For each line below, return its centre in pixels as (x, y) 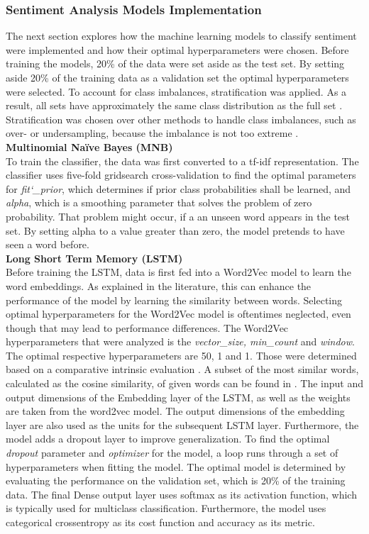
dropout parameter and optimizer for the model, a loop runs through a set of (172, 453)
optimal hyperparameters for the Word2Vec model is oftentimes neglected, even (178, 314)
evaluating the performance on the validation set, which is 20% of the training (176, 480)
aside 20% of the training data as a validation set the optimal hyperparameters (177, 77)
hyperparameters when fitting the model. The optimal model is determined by (176, 466)
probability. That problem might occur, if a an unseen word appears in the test (178, 216)
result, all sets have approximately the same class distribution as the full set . (174, 105)
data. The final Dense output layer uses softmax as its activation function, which (181, 494)
